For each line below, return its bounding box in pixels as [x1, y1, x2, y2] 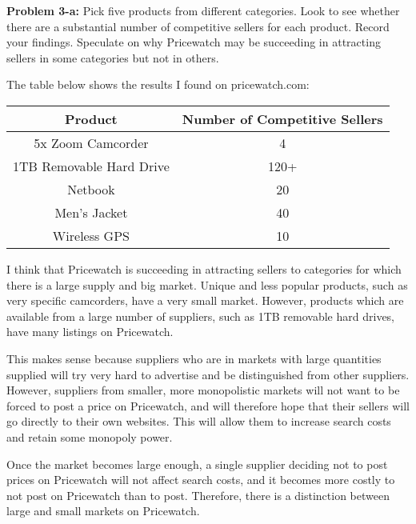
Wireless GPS [52, 226, 130, 245]
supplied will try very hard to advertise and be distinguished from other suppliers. [6, 366, 410, 382]
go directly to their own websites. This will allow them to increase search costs [6, 413, 391, 430]
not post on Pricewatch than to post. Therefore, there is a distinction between [6, 486, 390, 503]
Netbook [67, 179, 115, 198]
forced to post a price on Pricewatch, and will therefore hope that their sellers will [6, 397, 410, 414]
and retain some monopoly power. [6, 428, 173, 445]
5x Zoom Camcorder [34, 133, 149, 152]
